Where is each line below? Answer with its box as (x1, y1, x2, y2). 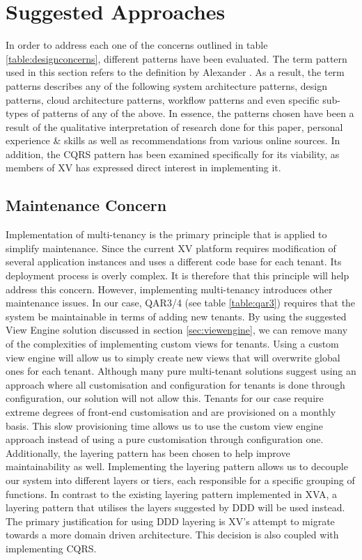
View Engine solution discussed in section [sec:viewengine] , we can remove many (6, 322, 348, 337)
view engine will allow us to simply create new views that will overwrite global (6, 350, 340, 364)
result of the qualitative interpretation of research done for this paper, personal (6, 119, 343, 134)
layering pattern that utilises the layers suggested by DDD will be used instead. (6, 500, 345, 515)
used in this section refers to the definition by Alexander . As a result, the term (6, 65, 345, 79)
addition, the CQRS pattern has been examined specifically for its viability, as (6, 146, 340, 161)
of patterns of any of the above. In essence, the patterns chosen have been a (31, 106, 354, 120)
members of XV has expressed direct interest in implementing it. (6, 160, 281, 175)
